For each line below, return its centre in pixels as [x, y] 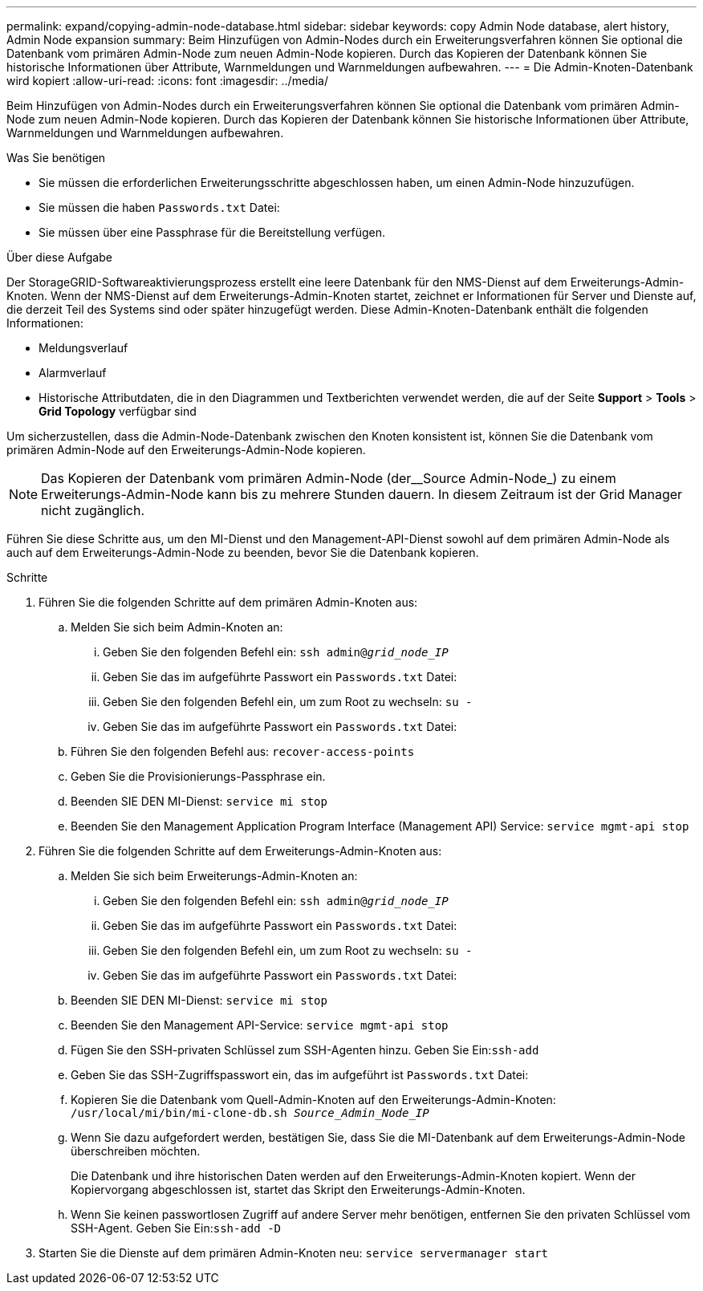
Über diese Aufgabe [59, 257]
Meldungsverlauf [83, 348]
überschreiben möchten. [136, 1151]
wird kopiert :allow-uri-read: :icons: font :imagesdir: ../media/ [167, 81]
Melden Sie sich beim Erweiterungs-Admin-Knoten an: [214, 876]
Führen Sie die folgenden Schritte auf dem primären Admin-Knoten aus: [228, 602]
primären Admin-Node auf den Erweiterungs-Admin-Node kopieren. [186, 450]
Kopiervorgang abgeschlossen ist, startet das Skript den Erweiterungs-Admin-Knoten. [298, 1190]
